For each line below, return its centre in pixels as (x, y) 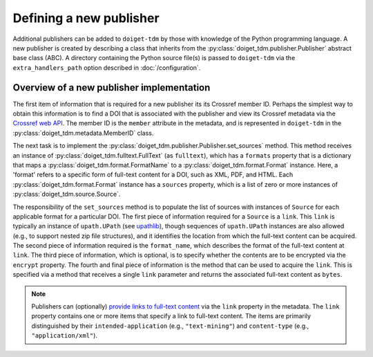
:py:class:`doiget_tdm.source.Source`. (67, 194)
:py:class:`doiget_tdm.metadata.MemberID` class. (83, 133)
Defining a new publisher (86, 18)
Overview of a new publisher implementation (112, 88)
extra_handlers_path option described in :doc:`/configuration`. (107, 67)
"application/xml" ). (65, 336)
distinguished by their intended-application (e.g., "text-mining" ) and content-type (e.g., (170, 326)
